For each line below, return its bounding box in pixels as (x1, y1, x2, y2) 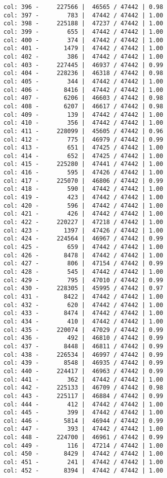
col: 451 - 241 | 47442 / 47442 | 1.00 (3, 459, 164, 466)
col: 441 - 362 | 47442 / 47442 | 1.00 (3, 376, 164, 383)
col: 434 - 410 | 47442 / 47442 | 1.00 (3, 318, 164, 325)
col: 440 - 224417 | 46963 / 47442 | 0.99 (3, 367, 164, 375)
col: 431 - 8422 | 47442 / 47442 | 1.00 (3, 293, 164, 300)
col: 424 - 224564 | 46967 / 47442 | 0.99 (3, 235, 164, 242)
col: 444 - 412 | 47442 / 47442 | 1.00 (3, 400, 164, 408)
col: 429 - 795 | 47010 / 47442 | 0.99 (3, 276, 164, 284)
